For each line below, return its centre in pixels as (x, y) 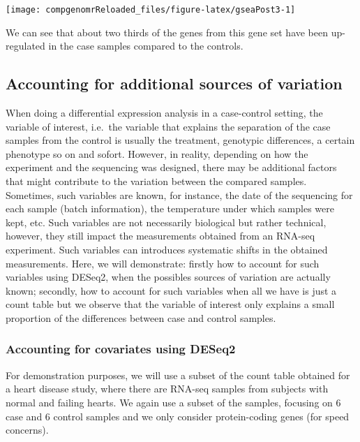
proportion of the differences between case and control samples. (141, 317)
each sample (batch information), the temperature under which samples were (170, 208)
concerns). (27, 430)
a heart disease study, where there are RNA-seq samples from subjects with (167, 389)
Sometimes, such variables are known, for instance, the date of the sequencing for (179, 194)
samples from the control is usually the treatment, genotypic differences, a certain (180, 140)
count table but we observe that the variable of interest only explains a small (170, 304)
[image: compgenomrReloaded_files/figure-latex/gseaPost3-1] (151, 10)
